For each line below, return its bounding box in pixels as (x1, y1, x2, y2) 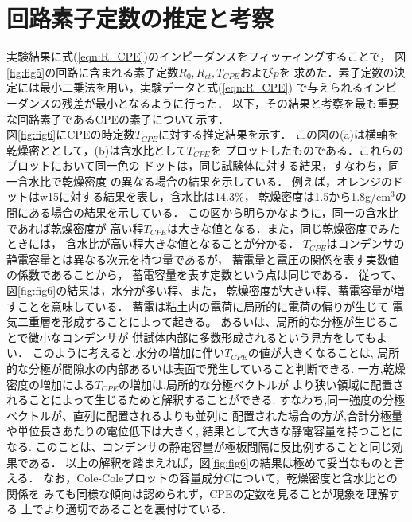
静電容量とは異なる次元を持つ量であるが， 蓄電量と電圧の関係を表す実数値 (6, 250, 399, 267)
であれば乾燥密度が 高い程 (6, 219, 144, 236)
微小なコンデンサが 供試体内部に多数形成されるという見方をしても (28, 328, 377, 345)
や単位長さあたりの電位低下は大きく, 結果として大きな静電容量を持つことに (6, 422, 403, 439)
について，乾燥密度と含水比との (231, 469, 398, 486)
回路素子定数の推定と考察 (6, 2, 274, 34)
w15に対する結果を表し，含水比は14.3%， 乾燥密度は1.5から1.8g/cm (39, 188, 391, 205)
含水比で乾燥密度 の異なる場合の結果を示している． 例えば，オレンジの (17, 172, 392, 189)
